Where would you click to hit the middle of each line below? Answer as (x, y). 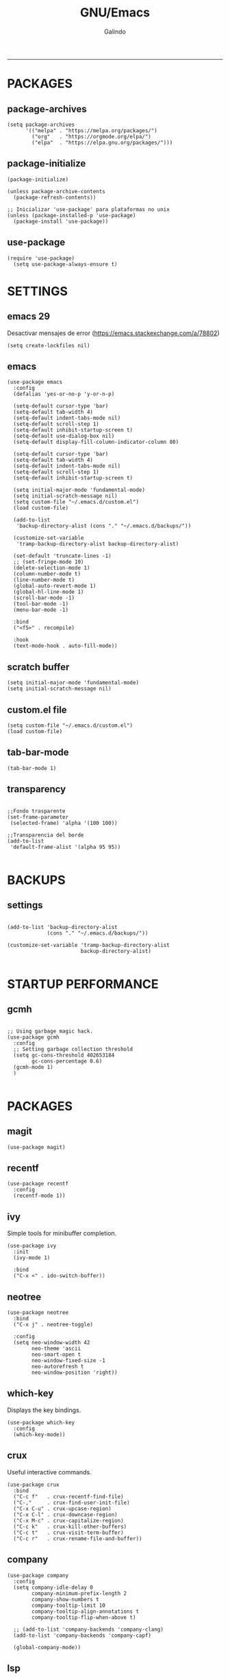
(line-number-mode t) (44, 580)
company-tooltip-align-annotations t (85, 1611)
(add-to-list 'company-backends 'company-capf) (82, 1635)
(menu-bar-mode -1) (41, 610)
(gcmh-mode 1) (33, 1067)
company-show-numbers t (65, 1599)
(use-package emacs (35, 382)
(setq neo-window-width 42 (52, 1343)
